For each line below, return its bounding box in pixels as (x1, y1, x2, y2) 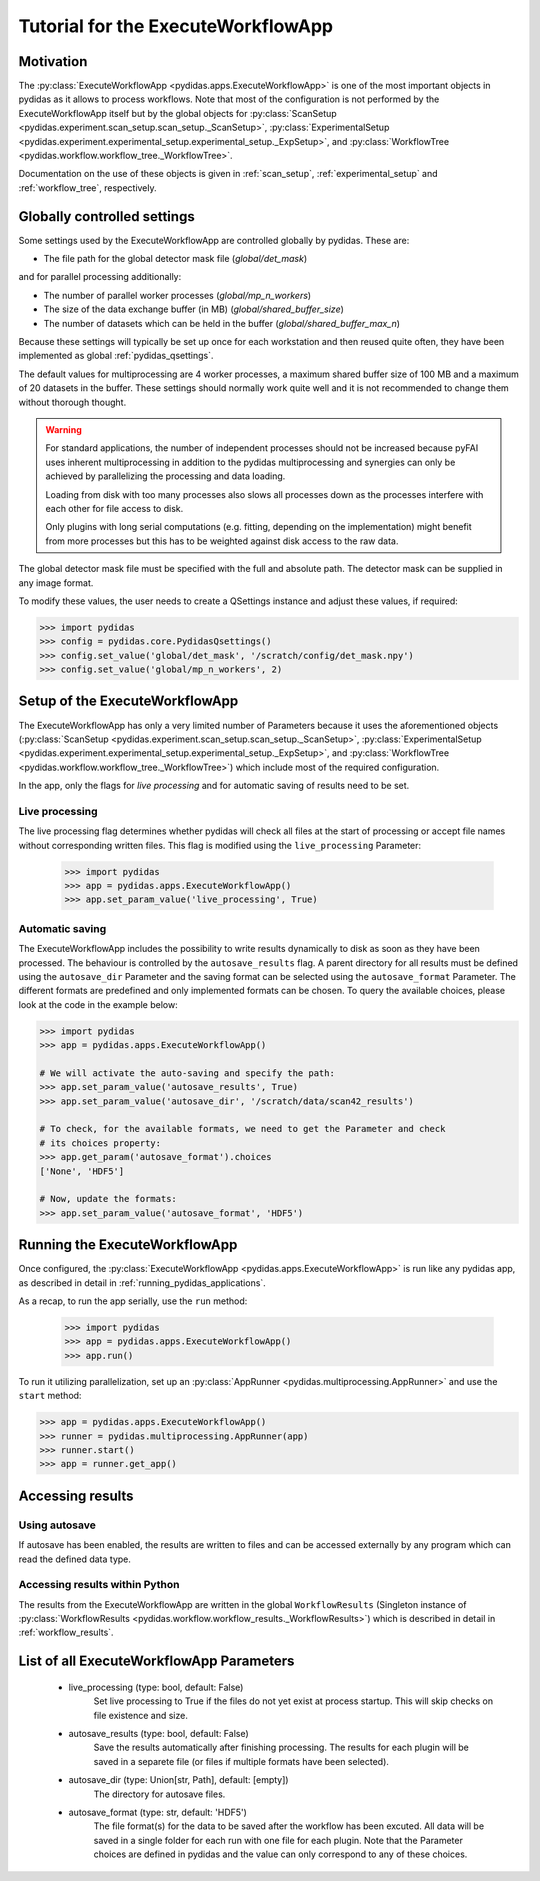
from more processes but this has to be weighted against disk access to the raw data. (45, 535, 399, 547)
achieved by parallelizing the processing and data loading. (45, 470, 286, 482)
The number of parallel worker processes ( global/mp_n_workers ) (43, 289, 312, 301)
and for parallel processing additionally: (18, 271, 182, 283)
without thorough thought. (18, 396, 127, 408)
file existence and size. (93, 1709, 189, 1721)
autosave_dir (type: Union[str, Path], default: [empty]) (68, 1774, 289, 1786)
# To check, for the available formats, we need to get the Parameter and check (39, 1123, 446, 1135)
